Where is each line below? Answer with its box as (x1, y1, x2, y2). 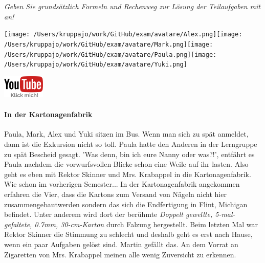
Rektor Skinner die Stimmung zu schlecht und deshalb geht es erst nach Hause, (4, 229, 253, 239)
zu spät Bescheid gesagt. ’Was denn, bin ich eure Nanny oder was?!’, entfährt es (4, 148, 255, 159)
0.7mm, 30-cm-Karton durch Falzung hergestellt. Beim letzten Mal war (34, 218, 258, 229)
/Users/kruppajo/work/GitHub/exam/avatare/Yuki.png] (4, 61, 187, 69)
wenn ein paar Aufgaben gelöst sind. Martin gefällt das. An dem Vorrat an (4, 238, 238, 249)
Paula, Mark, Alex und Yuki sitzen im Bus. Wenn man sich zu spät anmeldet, (4, 128, 249, 139)
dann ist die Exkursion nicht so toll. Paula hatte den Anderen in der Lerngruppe (4, 139, 257, 149)
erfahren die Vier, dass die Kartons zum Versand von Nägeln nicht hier (4, 188, 227, 199)
